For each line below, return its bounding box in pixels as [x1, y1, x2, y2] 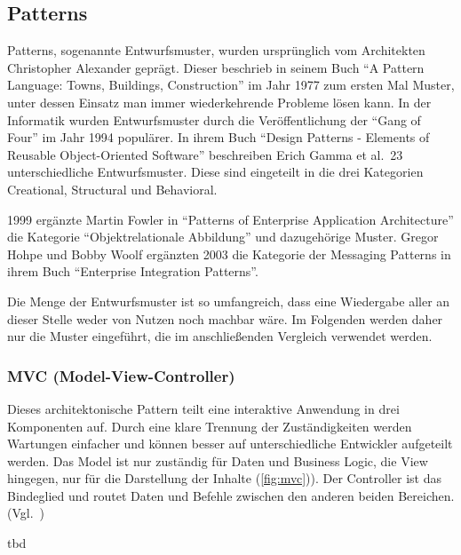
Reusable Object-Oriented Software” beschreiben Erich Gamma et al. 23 [7, 145, 403, 163]
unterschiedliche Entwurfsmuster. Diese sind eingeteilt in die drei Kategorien [7, 163, 424, 181]
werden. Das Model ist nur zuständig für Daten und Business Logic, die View [7, 451, 428, 470]
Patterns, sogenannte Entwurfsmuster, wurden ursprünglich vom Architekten [7, 41, 425, 59]
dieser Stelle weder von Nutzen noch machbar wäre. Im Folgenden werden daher [7, 309, 443, 328]
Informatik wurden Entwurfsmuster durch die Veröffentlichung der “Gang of [7, 110, 421, 129]
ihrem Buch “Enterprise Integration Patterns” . [7, 262, 258, 281]
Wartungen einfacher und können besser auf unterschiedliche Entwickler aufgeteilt [7, 434, 453, 453]
